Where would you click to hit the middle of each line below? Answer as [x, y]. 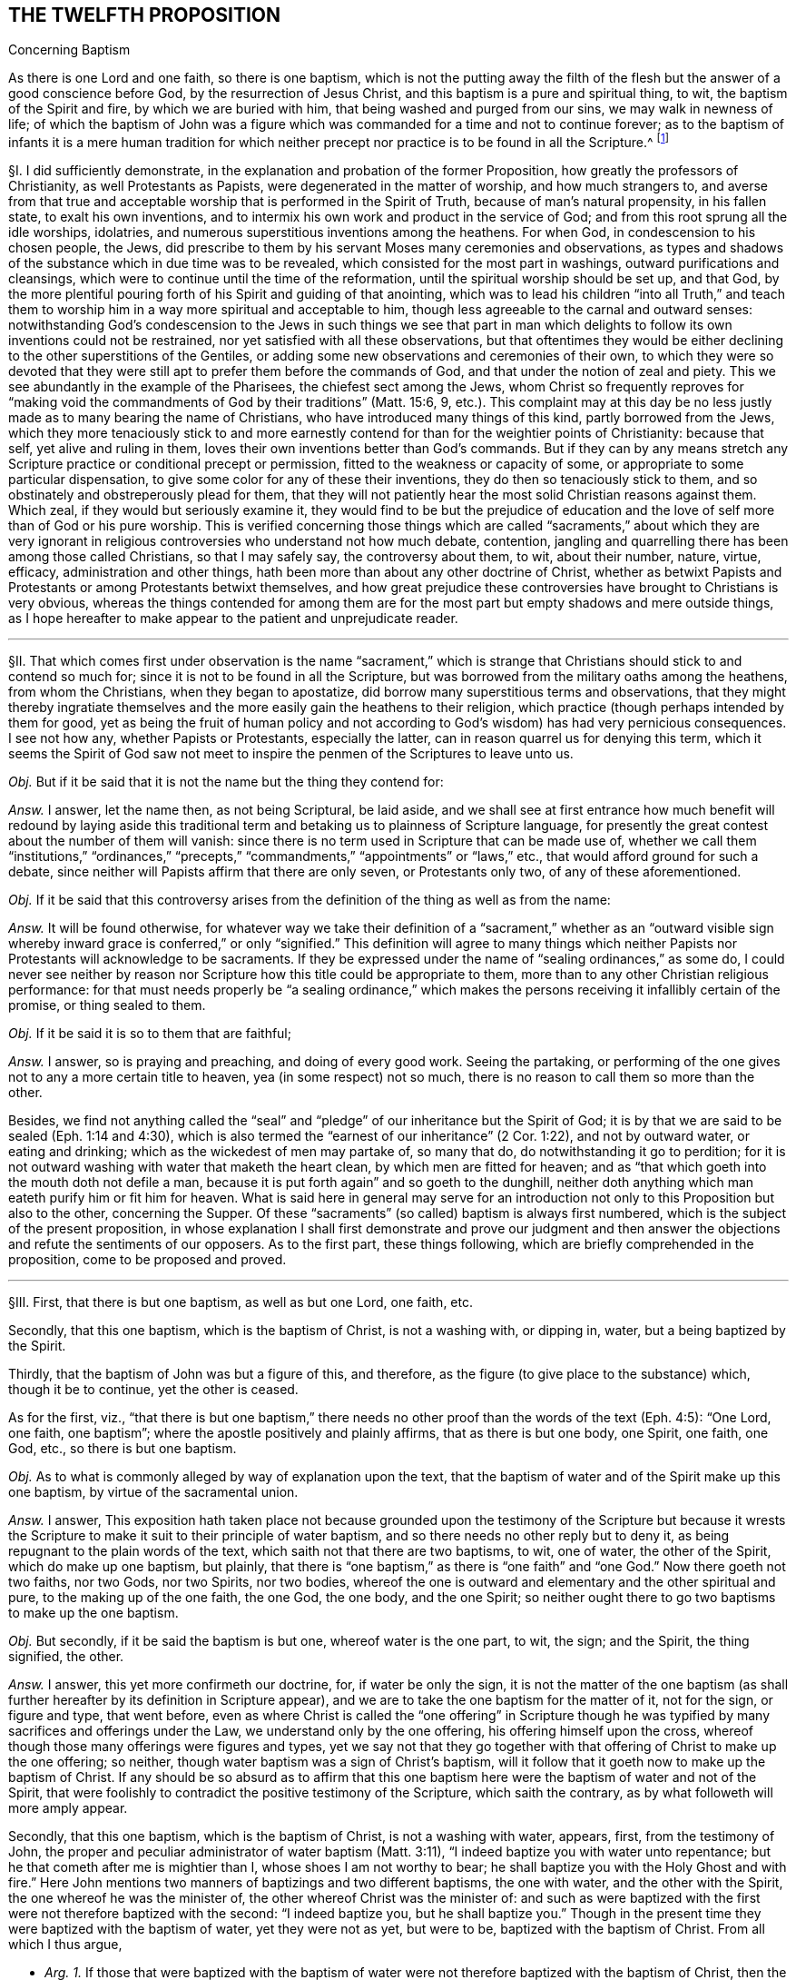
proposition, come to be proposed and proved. [147, 1260]
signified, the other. [66, 1657]
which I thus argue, [65, 1945]
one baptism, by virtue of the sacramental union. [153, 1492]
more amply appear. [68, 1808]
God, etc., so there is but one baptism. [123, 1449]
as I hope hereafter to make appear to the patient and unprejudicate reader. [233, 619]
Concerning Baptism [69, 50]
